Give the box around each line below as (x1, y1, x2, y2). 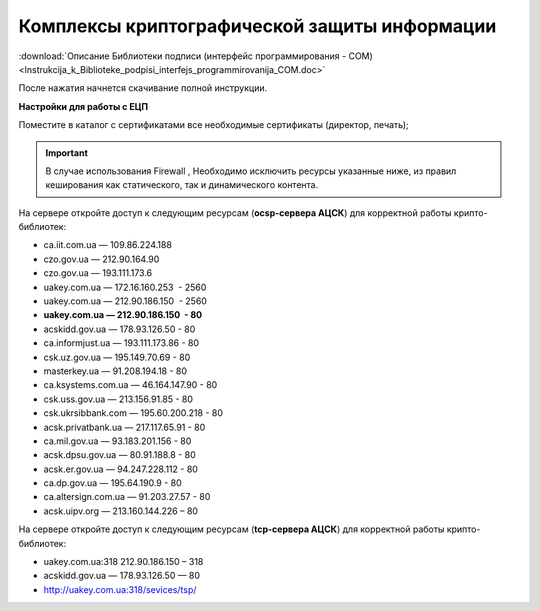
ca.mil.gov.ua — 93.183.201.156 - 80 (43, 435, 192, 447)
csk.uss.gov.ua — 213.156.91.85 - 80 (43, 393, 194, 405)
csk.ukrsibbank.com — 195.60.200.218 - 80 (43, 407, 224, 419)
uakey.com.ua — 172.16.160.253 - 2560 (43, 281, 207, 293)
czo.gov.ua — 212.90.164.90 (43, 253, 160, 265)
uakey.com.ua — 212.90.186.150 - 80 (43, 309, 203, 321)
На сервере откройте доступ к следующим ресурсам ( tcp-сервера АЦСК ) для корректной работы (18, 523, 445, 535)
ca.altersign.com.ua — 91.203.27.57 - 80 (43, 491, 211, 503)
